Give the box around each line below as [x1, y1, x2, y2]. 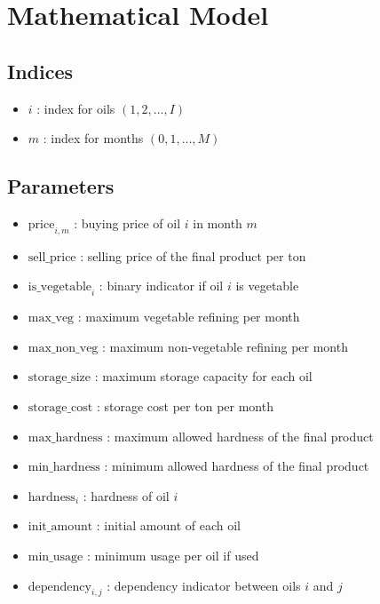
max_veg [28, 312, 75, 325]
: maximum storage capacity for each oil [94, 367, 313, 385]
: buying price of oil [74, 213, 181, 232]
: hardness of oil [83, 486, 170, 505]
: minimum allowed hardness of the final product [104, 457, 369, 475]
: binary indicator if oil [99, 276, 224, 295]
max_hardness [28, 431, 103, 444]
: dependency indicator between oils [107, 576, 301, 594]
